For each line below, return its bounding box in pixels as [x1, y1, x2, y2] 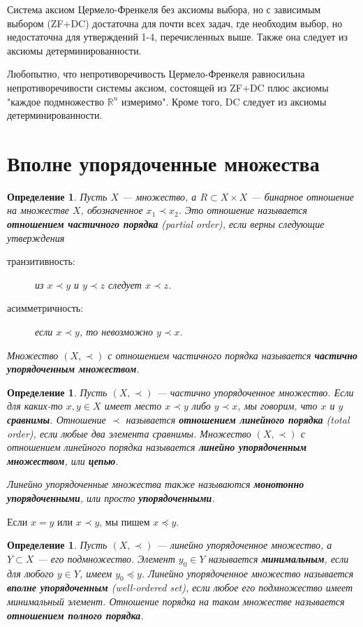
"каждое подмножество [7, 94, 104, 108]
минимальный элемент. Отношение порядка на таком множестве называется [7, 593, 345, 608]
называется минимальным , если [208, 551, 349, 565]
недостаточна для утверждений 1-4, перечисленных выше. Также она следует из [7, 29, 348, 44]
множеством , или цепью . [7, 453, 119, 468]
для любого [7, 565, 54, 580]
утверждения [7, 230, 65, 245]
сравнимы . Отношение [7, 412, 106, 426]
